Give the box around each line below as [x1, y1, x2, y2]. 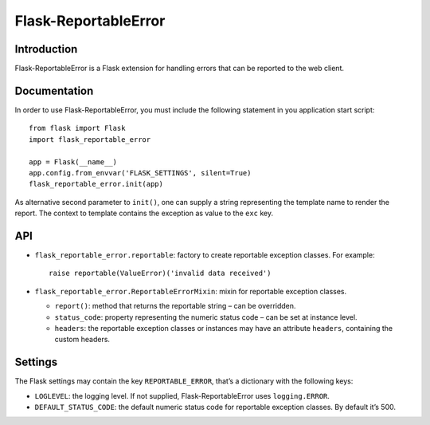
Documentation [14, 84, 94, 97]
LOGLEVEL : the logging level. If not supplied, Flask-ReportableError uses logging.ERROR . [34, 391, 330, 400]
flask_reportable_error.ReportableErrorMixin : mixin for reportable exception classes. [34, 286, 347, 296]
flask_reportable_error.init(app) [29, 179, 163, 189]
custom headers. [54, 335, 111, 344]
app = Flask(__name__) [29, 157, 118, 167]
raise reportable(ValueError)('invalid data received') [49, 269, 272, 278]
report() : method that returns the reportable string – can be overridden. [54, 301, 296, 311]
